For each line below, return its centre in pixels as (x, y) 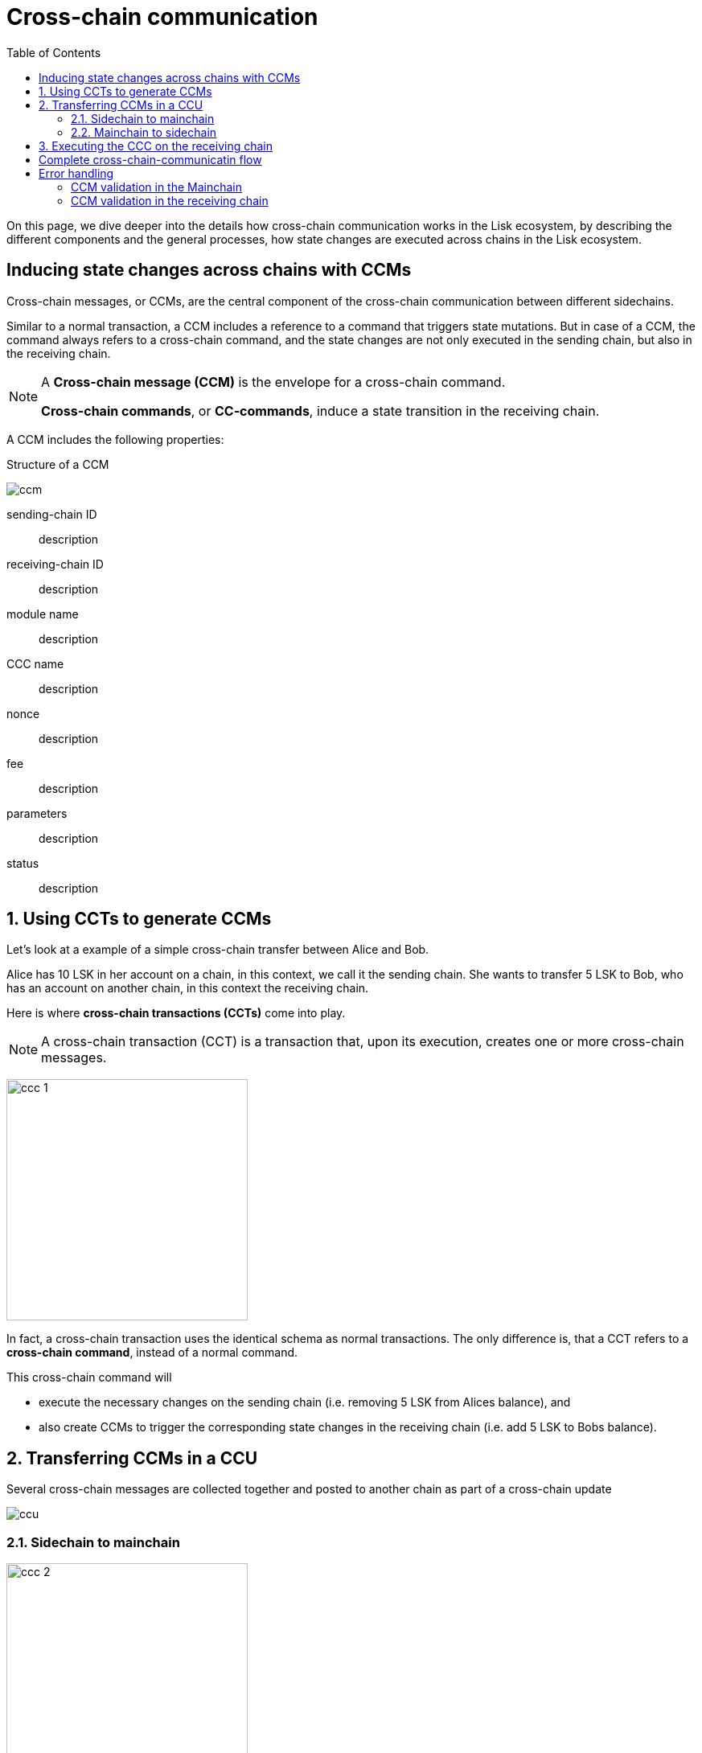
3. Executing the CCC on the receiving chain (156, 146)
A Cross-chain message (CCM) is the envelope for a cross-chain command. (273, 382)
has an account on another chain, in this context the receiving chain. (188, 988)
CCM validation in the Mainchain (157, 187)
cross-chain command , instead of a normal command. (152, 1353)
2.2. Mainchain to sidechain (144, 132)
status (23, 863)
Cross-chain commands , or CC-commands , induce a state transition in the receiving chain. (320, 411)
